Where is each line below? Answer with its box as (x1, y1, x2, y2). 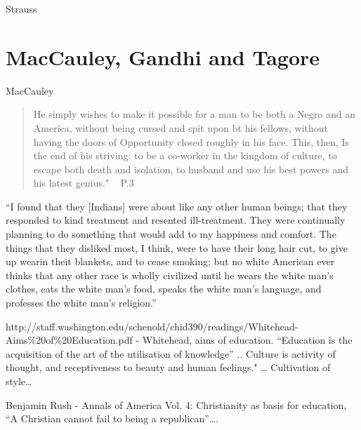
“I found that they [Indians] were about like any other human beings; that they (6, 199, 348, 213)
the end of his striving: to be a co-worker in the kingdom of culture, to (33, 148, 337, 163)
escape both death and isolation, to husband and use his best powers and (33, 161, 349, 176)
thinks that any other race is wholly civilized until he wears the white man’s (6, 267, 334, 282)
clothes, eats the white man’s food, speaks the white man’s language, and (6, 281, 322, 296)
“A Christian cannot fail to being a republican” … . (6, 411, 219, 426)
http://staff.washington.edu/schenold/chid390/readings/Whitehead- (6, 318, 298, 333)
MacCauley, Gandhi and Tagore (6, 42, 320, 71)
